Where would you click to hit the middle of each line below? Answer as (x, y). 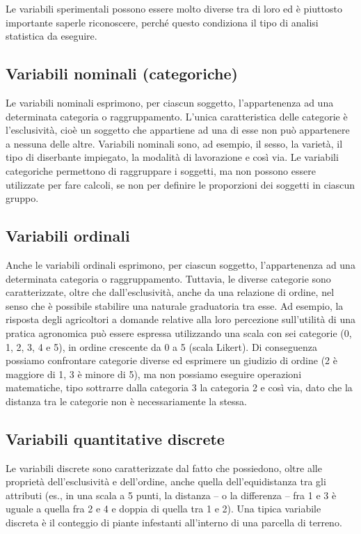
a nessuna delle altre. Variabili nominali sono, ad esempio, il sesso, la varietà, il (174, 143)
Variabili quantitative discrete (115, 438)
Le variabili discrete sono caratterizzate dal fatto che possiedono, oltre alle (164, 468)
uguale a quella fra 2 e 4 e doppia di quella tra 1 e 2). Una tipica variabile (163, 509)
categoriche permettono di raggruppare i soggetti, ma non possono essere (161, 170)
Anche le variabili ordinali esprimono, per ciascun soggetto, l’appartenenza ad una (180, 264)
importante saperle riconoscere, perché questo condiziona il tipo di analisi (162, 22)
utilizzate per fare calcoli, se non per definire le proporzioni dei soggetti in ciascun (180, 184)
